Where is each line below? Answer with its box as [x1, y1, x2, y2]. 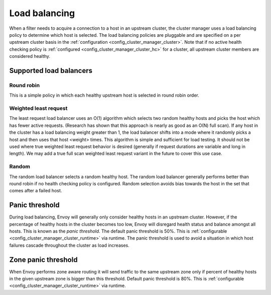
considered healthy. [9, 53, 50, 59]
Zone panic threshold [9, 255, 78, 264]
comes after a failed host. [9, 188, 62, 194]
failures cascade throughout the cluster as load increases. [9, 242, 130, 248]
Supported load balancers [9, 66, 93, 75]
